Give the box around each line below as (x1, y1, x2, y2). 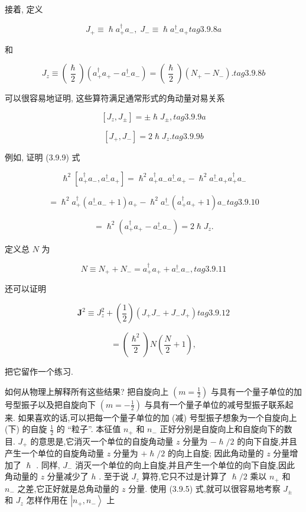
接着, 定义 (5, 3, 43, 15)
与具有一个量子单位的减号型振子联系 (144, 398, 285, 410)
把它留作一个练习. (5, 365, 73, 378)
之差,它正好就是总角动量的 (17, 482, 119, 494)
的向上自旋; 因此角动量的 (167, 447, 264, 459)
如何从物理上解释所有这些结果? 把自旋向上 (5, 385, 169, 397)
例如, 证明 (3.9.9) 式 (5, 151, 80, 163)
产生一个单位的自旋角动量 (5, 447, 104, 459)
